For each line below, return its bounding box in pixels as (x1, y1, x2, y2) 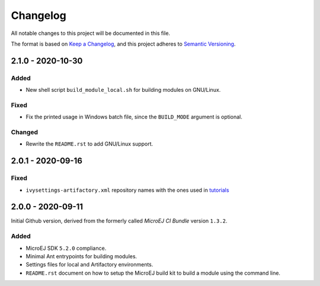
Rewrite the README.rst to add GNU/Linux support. (25, 140, 153, 147)
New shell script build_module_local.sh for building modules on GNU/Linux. (25, 86, 221, 94)
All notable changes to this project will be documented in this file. (11, 30, 171, 37)
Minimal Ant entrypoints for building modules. (25, 252, 137, 260)
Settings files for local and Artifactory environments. (25, 261, 153, 268)
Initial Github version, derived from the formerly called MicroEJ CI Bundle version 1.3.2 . (11, 217, 228, 224)
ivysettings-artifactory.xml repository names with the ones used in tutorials (25, 187, 229, 194)
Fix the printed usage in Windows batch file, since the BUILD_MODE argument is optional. (25, 113, 242, 121)
